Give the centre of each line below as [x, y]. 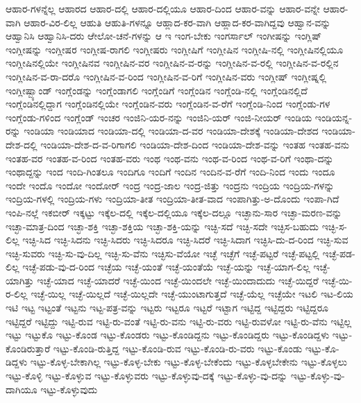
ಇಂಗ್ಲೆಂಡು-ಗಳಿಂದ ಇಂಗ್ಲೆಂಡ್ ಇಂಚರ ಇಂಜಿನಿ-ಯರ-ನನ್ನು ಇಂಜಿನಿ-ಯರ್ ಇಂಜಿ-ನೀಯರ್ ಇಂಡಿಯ [159, 117]
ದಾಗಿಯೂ [22, 389]
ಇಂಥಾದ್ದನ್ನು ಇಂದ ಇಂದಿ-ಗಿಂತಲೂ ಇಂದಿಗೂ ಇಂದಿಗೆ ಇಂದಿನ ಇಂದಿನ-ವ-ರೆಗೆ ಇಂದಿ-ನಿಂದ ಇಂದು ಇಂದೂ [170, 172]
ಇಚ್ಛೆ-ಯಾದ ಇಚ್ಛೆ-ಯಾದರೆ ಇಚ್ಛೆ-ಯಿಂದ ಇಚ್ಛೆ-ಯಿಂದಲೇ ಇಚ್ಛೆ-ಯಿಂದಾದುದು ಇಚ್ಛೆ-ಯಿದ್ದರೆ [178, 280]
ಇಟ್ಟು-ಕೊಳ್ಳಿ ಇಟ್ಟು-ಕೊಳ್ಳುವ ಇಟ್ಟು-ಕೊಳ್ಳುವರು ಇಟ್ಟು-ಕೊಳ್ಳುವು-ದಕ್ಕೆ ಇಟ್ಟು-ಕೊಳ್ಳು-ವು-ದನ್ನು [147, 376]
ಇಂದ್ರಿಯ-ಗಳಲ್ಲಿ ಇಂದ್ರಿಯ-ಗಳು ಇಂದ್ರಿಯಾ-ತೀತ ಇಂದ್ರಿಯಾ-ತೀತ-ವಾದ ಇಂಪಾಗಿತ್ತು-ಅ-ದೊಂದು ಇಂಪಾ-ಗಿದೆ [173, 199]
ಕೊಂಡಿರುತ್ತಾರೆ [28, 348]
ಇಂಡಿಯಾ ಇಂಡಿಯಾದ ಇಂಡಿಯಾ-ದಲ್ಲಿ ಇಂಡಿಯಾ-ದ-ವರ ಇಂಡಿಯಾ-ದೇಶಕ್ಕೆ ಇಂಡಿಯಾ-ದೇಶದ [171, 131]
